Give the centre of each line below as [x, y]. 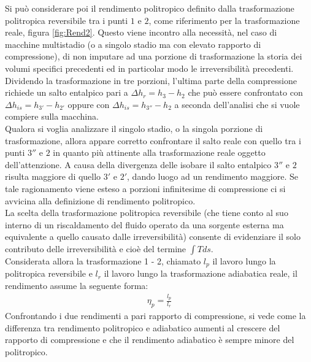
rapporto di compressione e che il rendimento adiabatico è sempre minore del [150, 340]
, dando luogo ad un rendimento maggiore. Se [213, 176]
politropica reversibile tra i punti [67, 20]
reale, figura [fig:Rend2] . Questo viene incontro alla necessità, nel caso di [141, 32]
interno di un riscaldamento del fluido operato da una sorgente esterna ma [144, 224]
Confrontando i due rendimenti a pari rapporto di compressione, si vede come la [155, 316]
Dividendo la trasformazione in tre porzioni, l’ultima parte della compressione [151, 80]
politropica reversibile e [49, 273]
